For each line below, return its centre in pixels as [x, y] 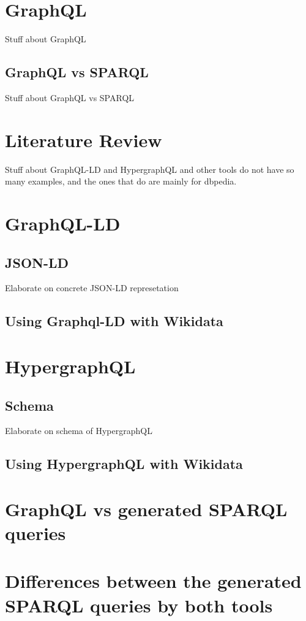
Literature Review [84, 139]
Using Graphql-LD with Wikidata [114, 321]
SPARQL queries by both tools [139, 605]
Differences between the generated [153, 581]
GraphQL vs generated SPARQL [146, 509]
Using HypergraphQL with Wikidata [124, 464]
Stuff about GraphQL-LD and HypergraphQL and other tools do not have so [150, 169]
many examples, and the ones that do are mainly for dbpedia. [121, 181]
